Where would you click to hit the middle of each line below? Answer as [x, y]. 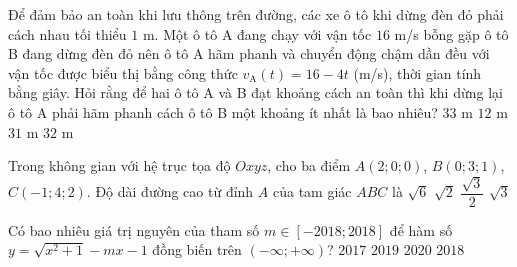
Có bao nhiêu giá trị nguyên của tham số [134, 229]
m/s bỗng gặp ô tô [451, 33]
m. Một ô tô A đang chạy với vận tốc [257, 33]
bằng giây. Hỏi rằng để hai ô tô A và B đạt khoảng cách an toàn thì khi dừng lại [255, 92]
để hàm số [421, 229]
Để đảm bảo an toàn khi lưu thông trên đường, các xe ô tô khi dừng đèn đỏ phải [256, 14]
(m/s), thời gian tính [417, 72]
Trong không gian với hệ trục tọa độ [119, 165]
